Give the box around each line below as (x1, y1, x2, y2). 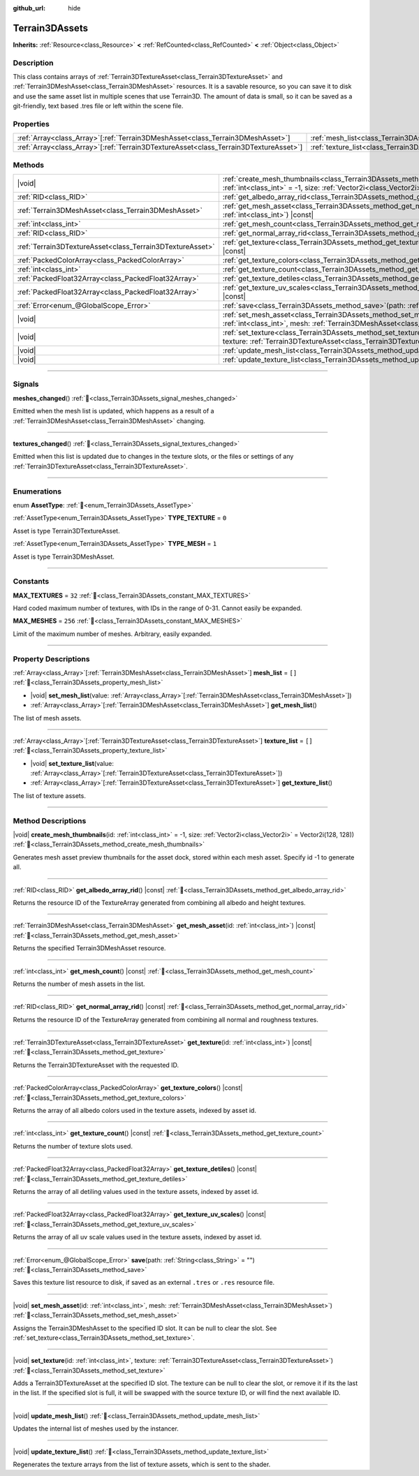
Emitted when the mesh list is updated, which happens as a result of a (13, 407, 214, 415)
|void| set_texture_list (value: (30, 759, 115, 767)
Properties (13, 119, 50, 128)
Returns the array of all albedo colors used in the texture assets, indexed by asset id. (13, 1107, 256, 1115)
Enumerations (13, 486, 62, 496)
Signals (13, 379, 39, 389)
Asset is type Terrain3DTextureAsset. (13, 526, 120, 535)
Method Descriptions (13, 816, 87, 825)
